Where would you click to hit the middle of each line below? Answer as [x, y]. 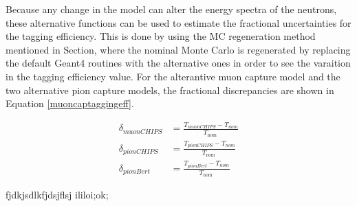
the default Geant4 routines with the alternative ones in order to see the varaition [178, 63]
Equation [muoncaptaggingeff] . [70, 103]
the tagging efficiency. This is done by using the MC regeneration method [161, 36]
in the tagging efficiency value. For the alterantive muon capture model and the [173, 76]
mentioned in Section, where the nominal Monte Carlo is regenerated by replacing [178, 49]
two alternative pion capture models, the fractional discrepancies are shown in [170, 90]
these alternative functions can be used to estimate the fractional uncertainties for [178, 22]
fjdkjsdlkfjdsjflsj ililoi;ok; [57, 195]
